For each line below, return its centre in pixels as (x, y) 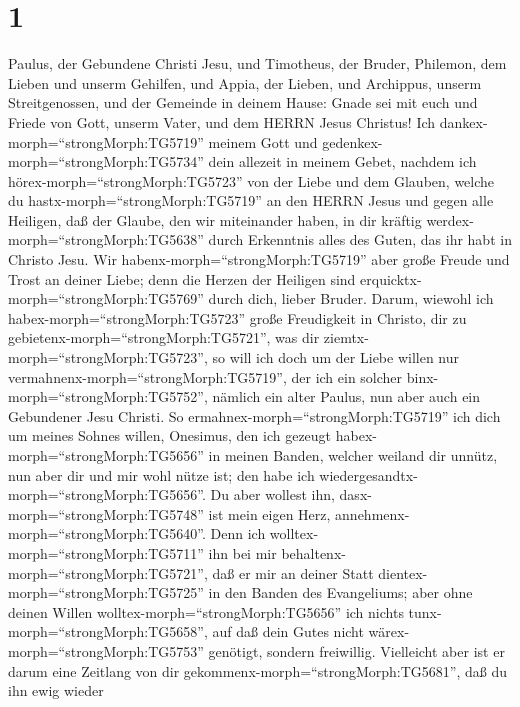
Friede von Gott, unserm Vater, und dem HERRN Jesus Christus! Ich (222, 121)
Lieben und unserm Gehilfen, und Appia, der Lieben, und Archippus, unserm (245, 82)
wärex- (389, 631)
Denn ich (238, 533)
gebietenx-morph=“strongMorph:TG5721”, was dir (164, 337)
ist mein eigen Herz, (269, 513)
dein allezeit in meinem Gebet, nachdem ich (342, 161)
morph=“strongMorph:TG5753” (106, 650)
